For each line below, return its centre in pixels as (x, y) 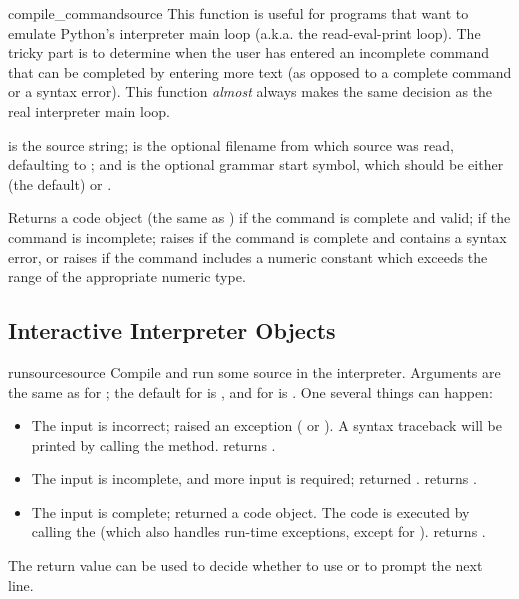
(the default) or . (60, 183)
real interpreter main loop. (89, 110)
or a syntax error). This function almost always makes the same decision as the (250, 91)
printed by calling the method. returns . (153, 444)
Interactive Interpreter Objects (172, 330)
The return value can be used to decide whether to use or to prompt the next (245, 565)
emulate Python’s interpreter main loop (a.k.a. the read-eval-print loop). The (244, 32)
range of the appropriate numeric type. (127, 276)
